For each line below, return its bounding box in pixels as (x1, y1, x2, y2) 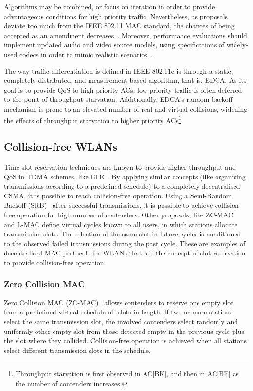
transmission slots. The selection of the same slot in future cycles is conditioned (4, 229, 241, 239)
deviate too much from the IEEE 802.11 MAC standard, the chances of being (4, 20, 235, 31)
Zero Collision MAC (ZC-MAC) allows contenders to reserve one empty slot (4, 297, 234, 307)
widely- (226, 39, 248, 50)
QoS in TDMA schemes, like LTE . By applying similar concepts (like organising (4, 171, 246, 181)
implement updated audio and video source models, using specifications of (4, 39, 225, 50)
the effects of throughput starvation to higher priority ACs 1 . (4, 114, 183, 125)
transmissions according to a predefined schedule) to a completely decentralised (4, 181, 240, 191)
